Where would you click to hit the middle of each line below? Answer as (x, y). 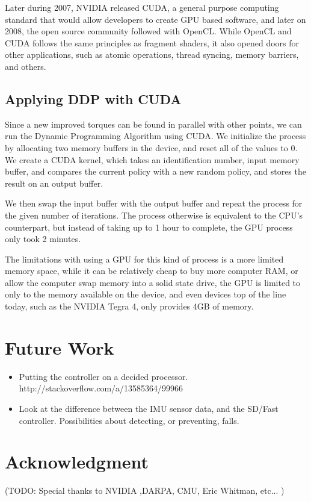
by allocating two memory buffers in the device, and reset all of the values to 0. (151, 147)
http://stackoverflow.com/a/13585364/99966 (101, 388)
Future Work (60, 347)
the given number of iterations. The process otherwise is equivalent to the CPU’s (154, 215)
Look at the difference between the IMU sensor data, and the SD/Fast (149, 408)
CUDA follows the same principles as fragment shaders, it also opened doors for (152, 42)
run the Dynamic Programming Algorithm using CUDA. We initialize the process (155, 136)
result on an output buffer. (54, 183)
